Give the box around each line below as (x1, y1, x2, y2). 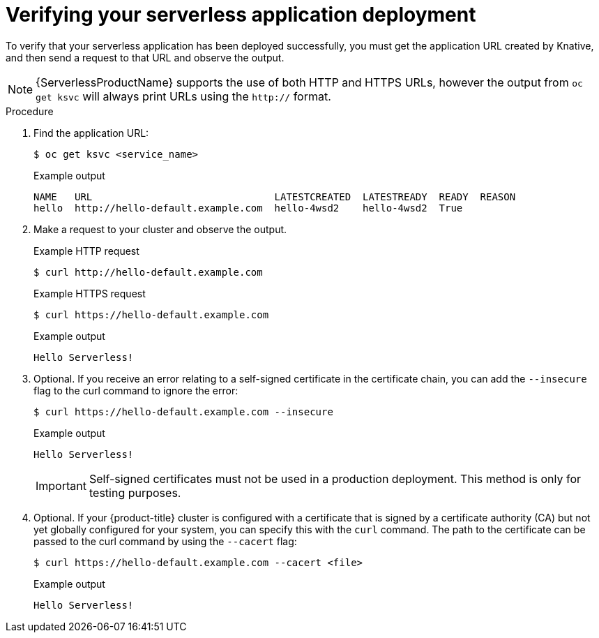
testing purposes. (89, 485, 181, 500)
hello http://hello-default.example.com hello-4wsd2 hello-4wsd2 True (33, 202, 463, 214)
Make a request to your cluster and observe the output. (33, 223, 287, 235)
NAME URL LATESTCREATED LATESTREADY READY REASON (33, 191, 516, 202)
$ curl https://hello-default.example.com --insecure (33, 406, 333, 417)
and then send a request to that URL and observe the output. (6, 51, 285, 64)
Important (36, 478, 86, 493)
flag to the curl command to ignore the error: (33, 384, 238, 396)
